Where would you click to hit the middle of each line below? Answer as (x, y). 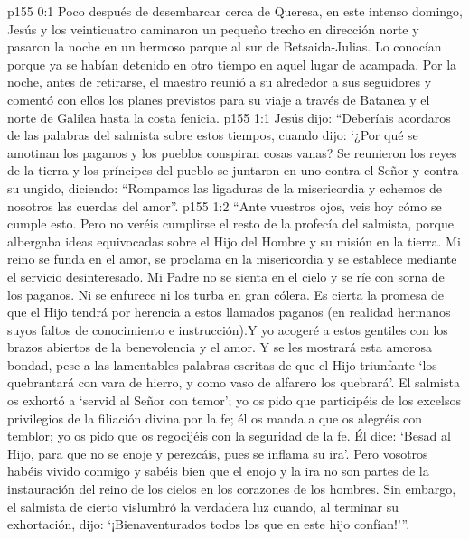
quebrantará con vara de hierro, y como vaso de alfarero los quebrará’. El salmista (234, 382)
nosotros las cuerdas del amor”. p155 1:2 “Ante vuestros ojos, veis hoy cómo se (225, 205)
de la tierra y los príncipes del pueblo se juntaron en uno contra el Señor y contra (233, 170)
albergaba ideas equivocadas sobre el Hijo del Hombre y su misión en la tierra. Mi (234, 241)
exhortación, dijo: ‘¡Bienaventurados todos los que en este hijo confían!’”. (209, 524)
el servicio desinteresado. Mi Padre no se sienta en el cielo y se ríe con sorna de (226, 276)
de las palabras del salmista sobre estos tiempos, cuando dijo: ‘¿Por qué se (213, 135)
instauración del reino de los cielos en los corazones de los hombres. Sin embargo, (232, 489)
